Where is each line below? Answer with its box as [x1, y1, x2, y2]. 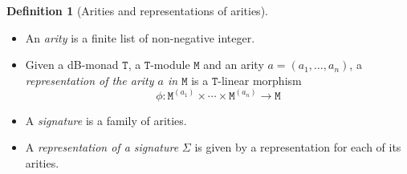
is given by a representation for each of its [194, 139, 401, 156]
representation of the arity [25, 71, 154, 88]
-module [150, 56, 190, 73]
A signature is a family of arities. [25, 111, 187, 128]
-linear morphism [218, 71, 302, 88]
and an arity [203, 56, 264, 73]
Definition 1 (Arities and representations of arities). [6, 2, 268, 18]
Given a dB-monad [25, 56, 119, 73]
